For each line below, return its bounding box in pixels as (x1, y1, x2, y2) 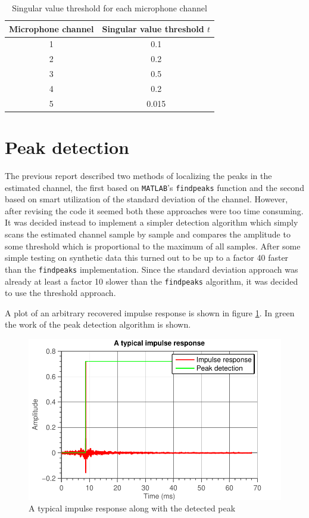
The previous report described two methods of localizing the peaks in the (5, 169, 272, 182)
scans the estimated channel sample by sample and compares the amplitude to (5, 228, 291, 240)
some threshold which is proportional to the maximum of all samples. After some (5, 239, 301, 252)
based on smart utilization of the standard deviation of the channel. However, (5, 193, 288, 205)
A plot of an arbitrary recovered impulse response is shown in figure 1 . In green (5, 306, 295, 319)
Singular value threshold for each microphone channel (12, 2, 207, 14)
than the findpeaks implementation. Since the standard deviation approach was (5, 263, 298, 275)
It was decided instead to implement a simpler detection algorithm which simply (5, 216, 298, 229)
